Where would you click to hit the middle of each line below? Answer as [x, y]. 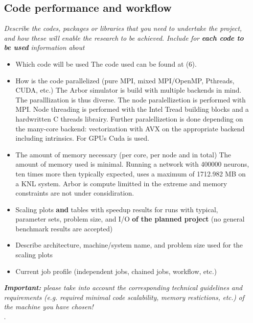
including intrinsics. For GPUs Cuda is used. [82, 138]
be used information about [44, 47]
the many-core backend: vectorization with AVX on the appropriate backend [130, 128]
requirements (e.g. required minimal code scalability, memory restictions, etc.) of [124, 297]
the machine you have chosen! [49, 307]
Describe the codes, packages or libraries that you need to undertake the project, [123, 28]
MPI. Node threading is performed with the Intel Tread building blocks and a [132, 109]
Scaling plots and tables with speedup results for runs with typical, [117, 209]
